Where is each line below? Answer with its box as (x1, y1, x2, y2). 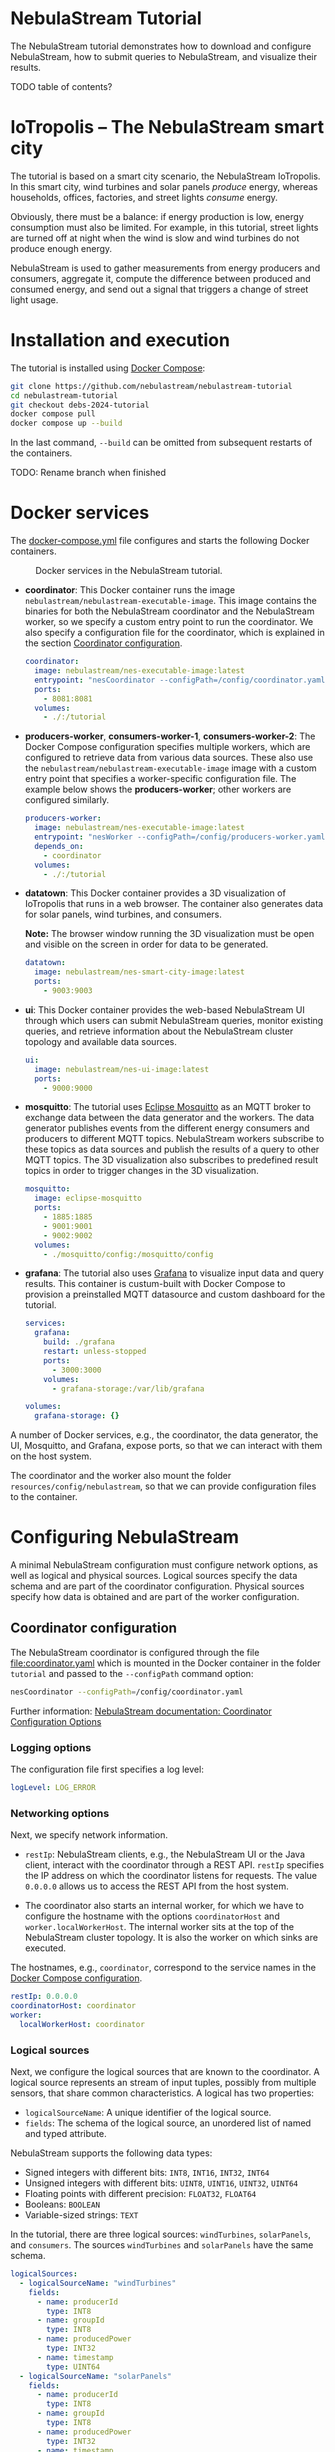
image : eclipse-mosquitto (34, 1193, 142, 1204)
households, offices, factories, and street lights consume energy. (10, 191, 278, 203)
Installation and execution (10, 329, 230, 352)
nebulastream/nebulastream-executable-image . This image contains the (24, 595, 317, 607)
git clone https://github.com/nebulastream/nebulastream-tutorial (10, 381, 293, 391)
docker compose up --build (10, 418, 123, 429)
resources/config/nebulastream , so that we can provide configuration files (10, 1480, 317, 1492)
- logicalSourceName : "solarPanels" (19, 2371, 172, 2381)
